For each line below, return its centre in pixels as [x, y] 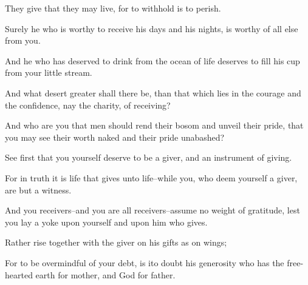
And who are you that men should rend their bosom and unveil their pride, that [154, 125]
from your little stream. [49, 72]
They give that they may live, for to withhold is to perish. [113, 8]
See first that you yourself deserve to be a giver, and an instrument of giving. [149, 157]
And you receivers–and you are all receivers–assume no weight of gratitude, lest [152, 210]
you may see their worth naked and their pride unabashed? [115, 137]
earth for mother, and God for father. [105, 274]
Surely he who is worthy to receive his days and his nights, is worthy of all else [152, 28]
